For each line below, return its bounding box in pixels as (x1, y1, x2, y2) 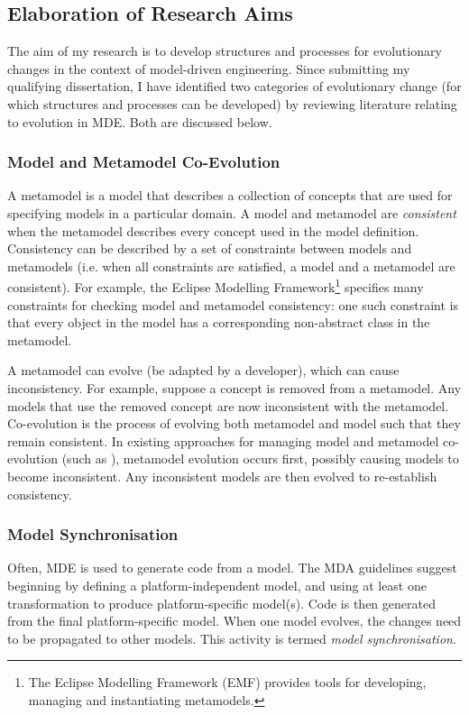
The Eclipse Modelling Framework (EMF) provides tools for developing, (28, 673, 427, 692)
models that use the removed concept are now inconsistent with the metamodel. (7, 396, 449, 415)
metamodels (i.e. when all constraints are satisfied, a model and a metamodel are (7, 256, 455, 275)
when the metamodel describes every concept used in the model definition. (7, 221, 419, 240)
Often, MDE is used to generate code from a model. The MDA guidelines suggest (7, 558, 457, 577)
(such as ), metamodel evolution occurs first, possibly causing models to (61, 449, 459, 468)
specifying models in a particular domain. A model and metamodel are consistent (7, 203, 456, 222)
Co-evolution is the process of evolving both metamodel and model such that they (7, 414, 461, 433)
